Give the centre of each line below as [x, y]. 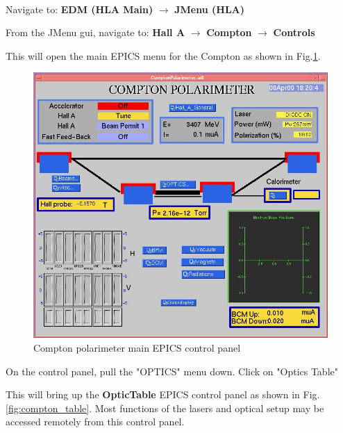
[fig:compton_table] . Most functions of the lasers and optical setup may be [165, 408]
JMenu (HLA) [210, 9]
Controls [294, 32]
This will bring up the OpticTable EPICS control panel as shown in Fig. [163, 394]
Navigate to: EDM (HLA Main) [80, 9]
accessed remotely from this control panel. [95, 422]
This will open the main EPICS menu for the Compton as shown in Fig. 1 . [163, 55]
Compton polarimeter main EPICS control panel [137, 348]
